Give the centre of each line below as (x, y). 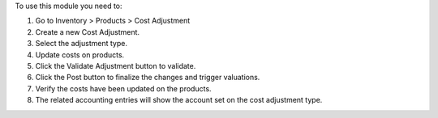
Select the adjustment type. (81, 44)
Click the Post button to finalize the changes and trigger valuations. (148, 78)
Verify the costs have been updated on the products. (123, 88)
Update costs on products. (80, 55)
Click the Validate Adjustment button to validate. (116, 65)
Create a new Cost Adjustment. (88, 32)
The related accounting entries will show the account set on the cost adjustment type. (179, 100)
